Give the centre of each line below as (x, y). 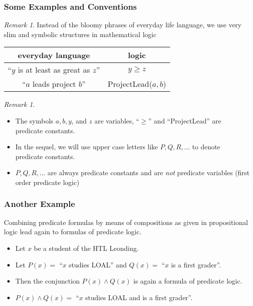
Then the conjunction (48, 281)
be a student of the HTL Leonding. (86, 248)
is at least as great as (54, 70)
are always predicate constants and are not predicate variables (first (148, 173)
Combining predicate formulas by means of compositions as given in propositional (126, 222)
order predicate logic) (47, 182)
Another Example (39, 204)
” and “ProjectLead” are (185, 121)
